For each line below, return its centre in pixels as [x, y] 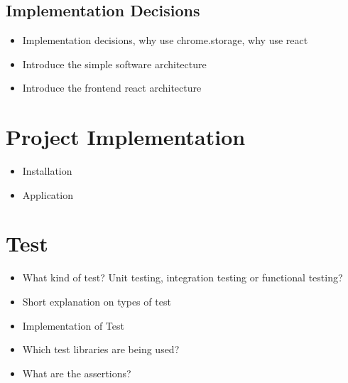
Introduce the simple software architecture [114, 64]
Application [48, 194]
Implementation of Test [73, 325]
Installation [47, 171]
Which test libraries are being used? [101, 349]
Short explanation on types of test [97, 302]
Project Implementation [126, 137]
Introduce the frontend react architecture [112, 88]
